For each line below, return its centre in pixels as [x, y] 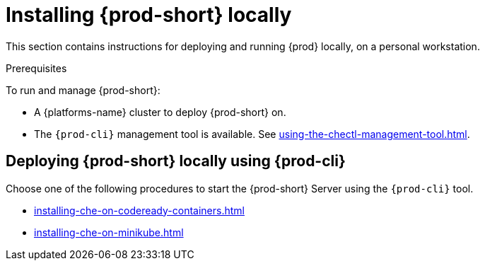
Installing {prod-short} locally [149, 15]
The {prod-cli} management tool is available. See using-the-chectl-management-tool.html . [252, 134]
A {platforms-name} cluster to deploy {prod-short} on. [160, 112]
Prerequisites [36, 68]
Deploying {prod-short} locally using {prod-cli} [176, 161]
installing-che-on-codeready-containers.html [139, 210]
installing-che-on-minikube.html [109, 232]
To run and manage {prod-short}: [83, 90]
